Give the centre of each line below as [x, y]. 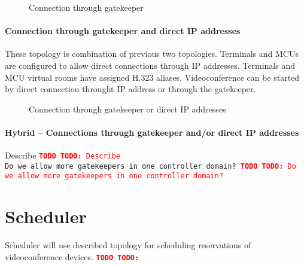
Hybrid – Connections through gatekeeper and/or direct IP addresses [152, 132]
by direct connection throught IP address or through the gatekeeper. [130, 89]
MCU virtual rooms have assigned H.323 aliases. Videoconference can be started [152, 77]
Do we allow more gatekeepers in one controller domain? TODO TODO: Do [151, 166]
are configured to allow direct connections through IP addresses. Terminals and [150, 65]
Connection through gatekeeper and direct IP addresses [123, 31]
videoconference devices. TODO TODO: [72, 256]
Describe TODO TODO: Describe [63, 155]
